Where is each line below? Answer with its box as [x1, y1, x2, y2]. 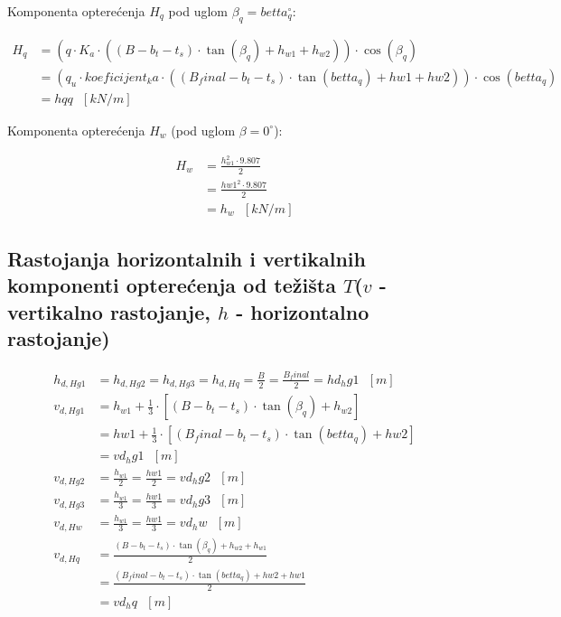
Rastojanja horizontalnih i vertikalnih [7, 244, 366, 272]
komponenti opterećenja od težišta [7, 271, 336, 299]
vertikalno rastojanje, [7, 297, 210, 325]
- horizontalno [236, 297, 369, 325]
